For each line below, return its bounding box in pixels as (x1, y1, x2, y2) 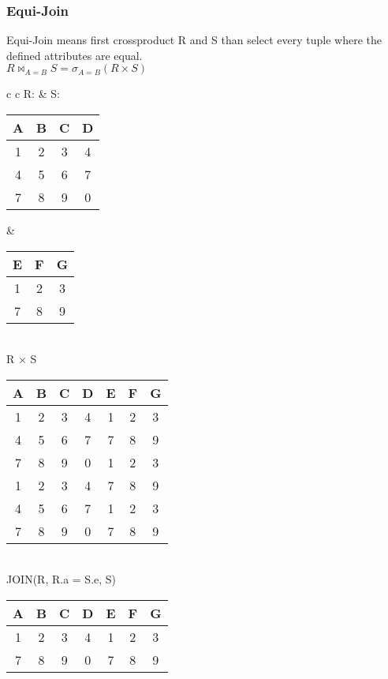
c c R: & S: (6, 85, 60, 102)
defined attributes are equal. (6, 47, 143, 63)
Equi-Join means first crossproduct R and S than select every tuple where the (6, 32, 382, 48)
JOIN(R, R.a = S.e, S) (6, 571, 117, 587)
